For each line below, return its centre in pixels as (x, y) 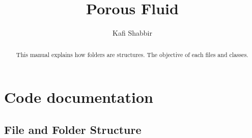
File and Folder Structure (73, 129)
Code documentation (79, 97)
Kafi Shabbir (132, 33)
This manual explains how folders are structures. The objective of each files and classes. (132, 54)
